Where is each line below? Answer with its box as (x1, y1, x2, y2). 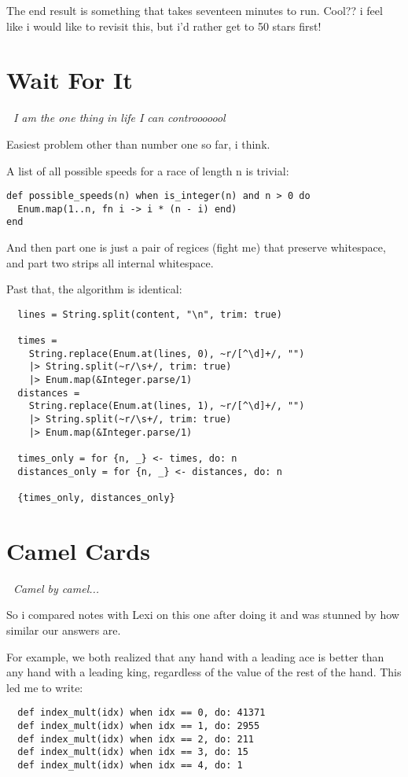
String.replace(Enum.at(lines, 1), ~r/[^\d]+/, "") (28, 400, 305, 412)
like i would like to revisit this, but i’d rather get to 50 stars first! (6, 17, 322, 34)
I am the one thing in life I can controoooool (13, 109, 226, 126)
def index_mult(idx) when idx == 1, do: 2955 (17, 720, 260, 732)
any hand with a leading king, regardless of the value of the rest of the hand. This (6, 664, 402, 680)
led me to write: (6, 679, 83, 695)
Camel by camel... (13, 580, 100, 596)
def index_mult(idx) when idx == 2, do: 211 (17, 733, 254, 745)
